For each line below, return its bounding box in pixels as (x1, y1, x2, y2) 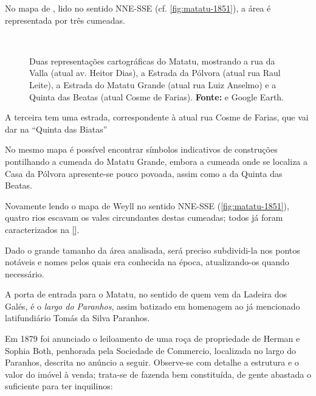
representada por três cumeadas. (5, 13, 125, 26)
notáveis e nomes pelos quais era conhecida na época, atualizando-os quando (5, 255, 289, 268)
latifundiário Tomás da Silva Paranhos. (5, 311, 150, 324)
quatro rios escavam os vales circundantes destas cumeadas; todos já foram (5, 211, 283, 224)
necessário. (5, 267, 44, 280)
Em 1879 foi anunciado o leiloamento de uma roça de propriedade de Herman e (5, 332, 300, 345)
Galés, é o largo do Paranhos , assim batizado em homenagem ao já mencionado (5, 299, 300, 312)
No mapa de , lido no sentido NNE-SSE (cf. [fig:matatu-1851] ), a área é (5, 2, 271, 14)
